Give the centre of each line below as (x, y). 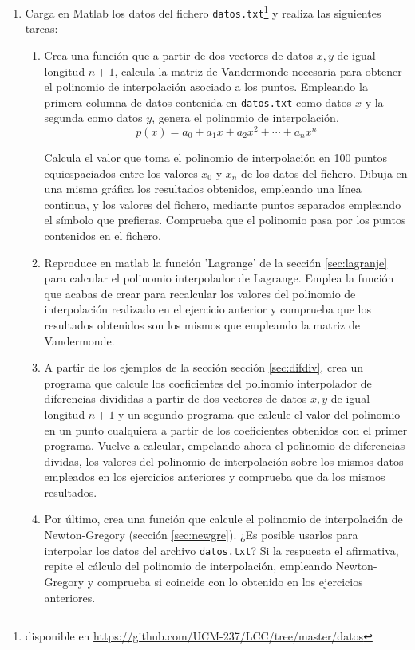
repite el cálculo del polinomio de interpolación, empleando (188, 566)
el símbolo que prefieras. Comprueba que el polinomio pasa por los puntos (225, 220)
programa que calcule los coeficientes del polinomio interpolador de (208, 382)
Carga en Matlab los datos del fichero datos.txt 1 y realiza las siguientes (203, 12)
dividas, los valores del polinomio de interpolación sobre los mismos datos (224, 461)
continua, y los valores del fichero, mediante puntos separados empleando (223, 204)
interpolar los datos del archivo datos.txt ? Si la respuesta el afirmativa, (221, 550)
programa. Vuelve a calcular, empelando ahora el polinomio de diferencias (225, 445)
